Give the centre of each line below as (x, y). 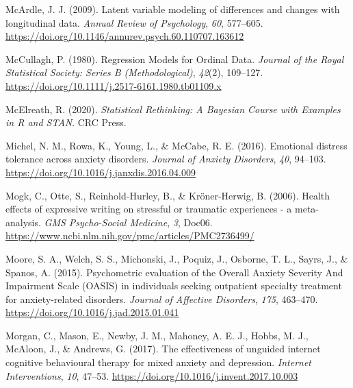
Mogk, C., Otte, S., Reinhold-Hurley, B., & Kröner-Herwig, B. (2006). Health (168, 195)
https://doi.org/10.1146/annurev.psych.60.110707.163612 (125, 36)
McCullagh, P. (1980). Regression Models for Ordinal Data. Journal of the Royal (175, 59)
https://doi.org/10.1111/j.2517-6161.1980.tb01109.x (114, 85)
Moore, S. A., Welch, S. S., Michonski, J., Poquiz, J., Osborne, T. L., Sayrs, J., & (177, 258)
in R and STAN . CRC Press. (66, 122)
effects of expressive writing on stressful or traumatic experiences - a (149, 209)
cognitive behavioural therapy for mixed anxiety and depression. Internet (159, 362)
